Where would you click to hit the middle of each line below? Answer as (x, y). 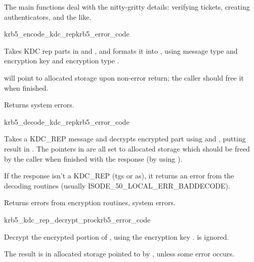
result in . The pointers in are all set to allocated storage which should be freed (127, 148)
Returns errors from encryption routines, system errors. (90, 202)
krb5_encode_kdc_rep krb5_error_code (67, 34)
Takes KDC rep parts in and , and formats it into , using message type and (121, 50)
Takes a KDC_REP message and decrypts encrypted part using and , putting (125, 139)
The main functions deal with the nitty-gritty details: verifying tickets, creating (127, 7)
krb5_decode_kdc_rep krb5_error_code (67, 121)
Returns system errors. (39, 105)
